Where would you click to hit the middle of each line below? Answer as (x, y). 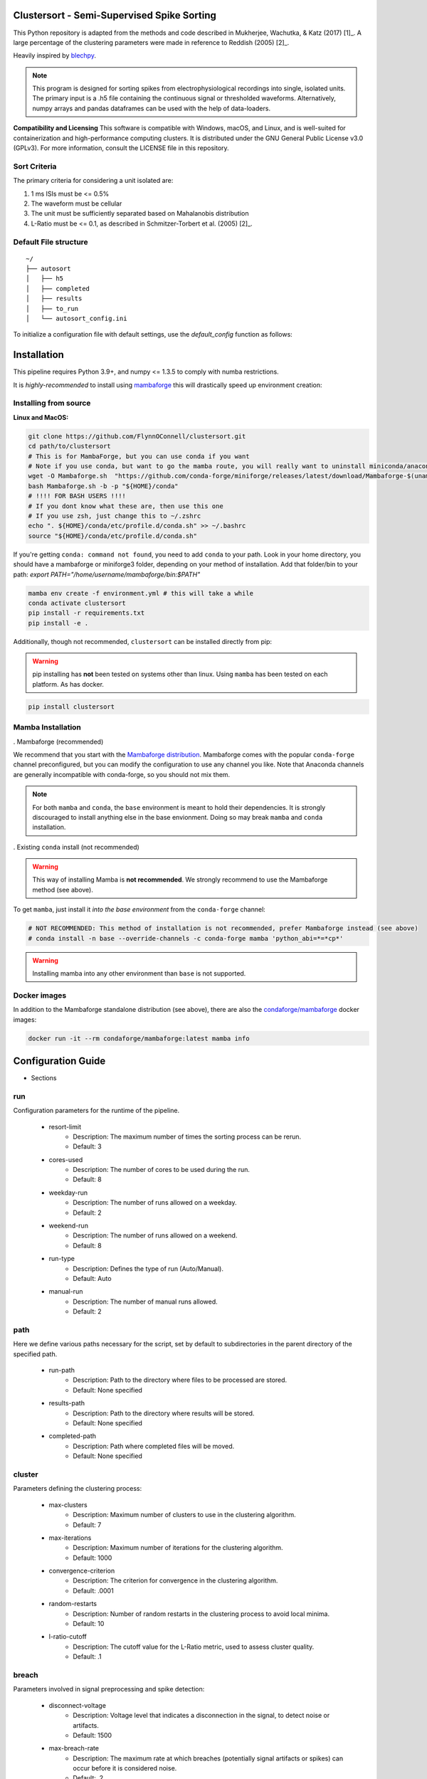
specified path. (35, 1354)
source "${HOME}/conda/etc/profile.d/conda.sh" (112, 536)
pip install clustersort (72, 707)
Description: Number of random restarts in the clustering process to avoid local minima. (201, 1614)
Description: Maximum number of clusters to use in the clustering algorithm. (184, 1515)
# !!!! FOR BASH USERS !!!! (77, 496)
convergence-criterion (82, 1571)
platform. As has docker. (68, 684)
